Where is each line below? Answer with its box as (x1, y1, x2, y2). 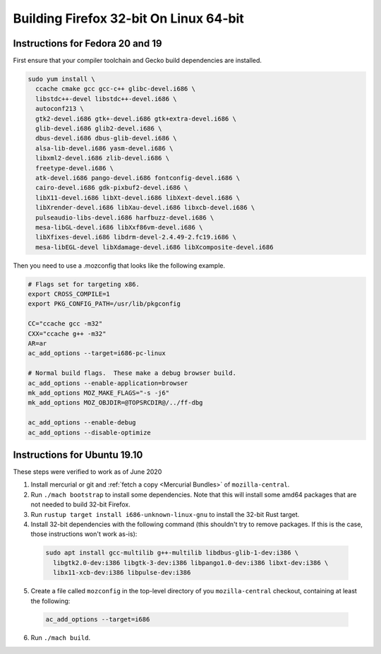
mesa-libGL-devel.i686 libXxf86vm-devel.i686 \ (35, 223, 203, 231)
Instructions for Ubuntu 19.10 (13, 448, 143, 460)
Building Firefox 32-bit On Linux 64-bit (13, 11, 245, 26)
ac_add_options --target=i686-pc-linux (28, 350, 166, 357)
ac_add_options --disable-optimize (28, 428, 151, 436)
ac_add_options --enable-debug (28, 419, 137, 427)
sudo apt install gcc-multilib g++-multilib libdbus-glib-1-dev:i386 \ (45, 549, 299, 557)
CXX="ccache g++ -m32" (28, 329, 107, 338)
